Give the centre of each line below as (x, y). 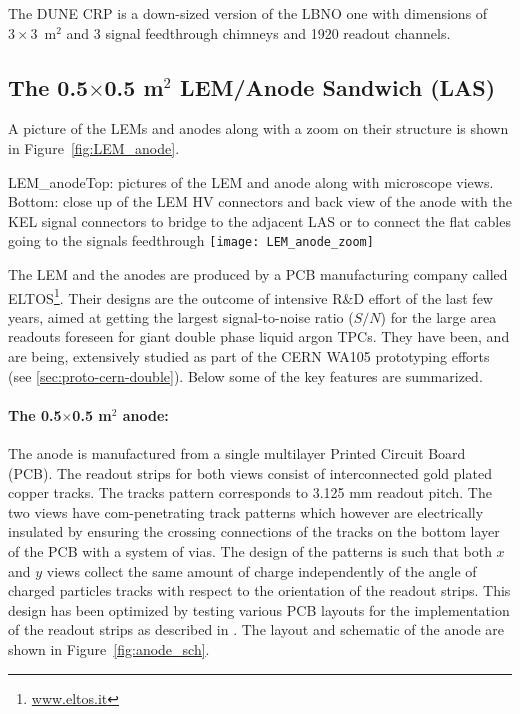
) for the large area (438, 316)
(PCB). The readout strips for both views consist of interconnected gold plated (250, 472)
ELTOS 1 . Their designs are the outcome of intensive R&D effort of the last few (250, 296)
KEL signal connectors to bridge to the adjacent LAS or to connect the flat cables (259, 220)
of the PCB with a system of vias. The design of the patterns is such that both (250, 551)
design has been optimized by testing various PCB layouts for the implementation (259, 609)
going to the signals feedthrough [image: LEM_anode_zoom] (191, 240)
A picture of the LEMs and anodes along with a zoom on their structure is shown (258, 128)
